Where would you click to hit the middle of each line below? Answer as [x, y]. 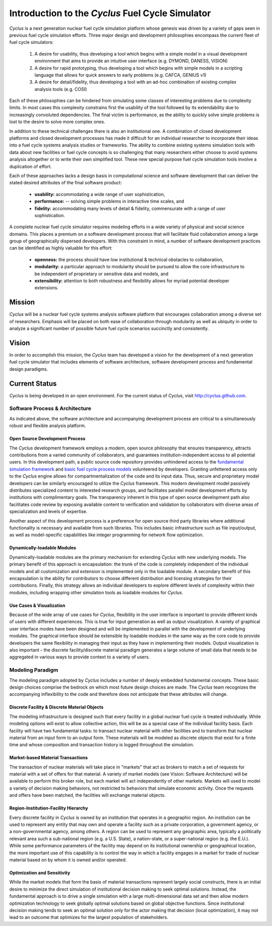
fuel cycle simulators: [31, 42]
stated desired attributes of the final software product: [65, 183]
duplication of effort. [31, 166]
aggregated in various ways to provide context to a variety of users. [80, 657]
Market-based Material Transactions [49, 758]
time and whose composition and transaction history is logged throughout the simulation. [102, 745]
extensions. [47, 288]
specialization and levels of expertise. [48, 511]
